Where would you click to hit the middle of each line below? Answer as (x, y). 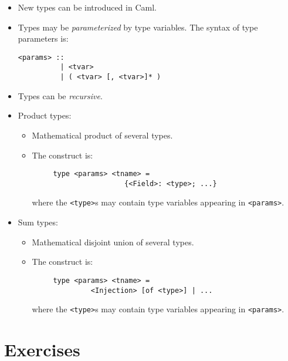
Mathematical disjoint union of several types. (113, 242)
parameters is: (43, 38)
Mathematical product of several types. (102, 135)
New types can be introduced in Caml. (87, 7)
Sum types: (38, 222)
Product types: (45, 115)
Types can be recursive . (60, 95)
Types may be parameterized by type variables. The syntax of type (138, 27)
